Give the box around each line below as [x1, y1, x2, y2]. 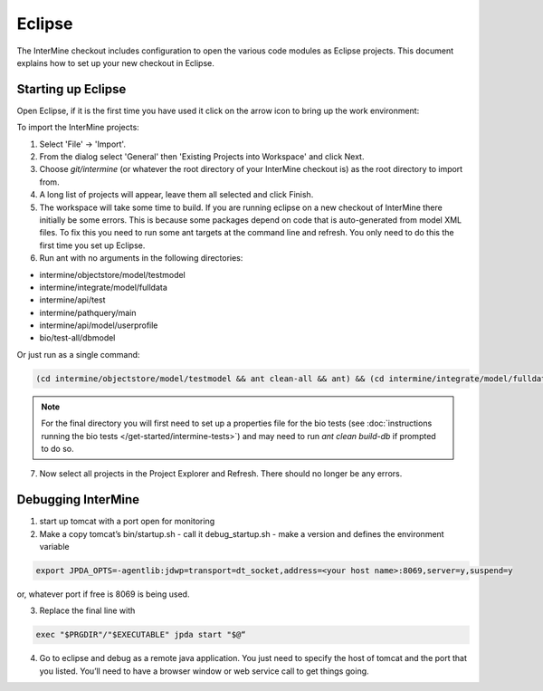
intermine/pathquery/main [39, 307, 137, 318]
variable [39, 542, 70, 552]
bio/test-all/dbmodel [39, 332, 116, 343]
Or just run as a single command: [16, 349, 140, 360]
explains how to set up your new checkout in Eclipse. [16, 57, 214, 68]
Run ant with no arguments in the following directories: [39, 253, 243, 264]
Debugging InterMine [16, 492, 140, 507]
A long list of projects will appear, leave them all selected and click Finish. [39, 189, 314, 200]
